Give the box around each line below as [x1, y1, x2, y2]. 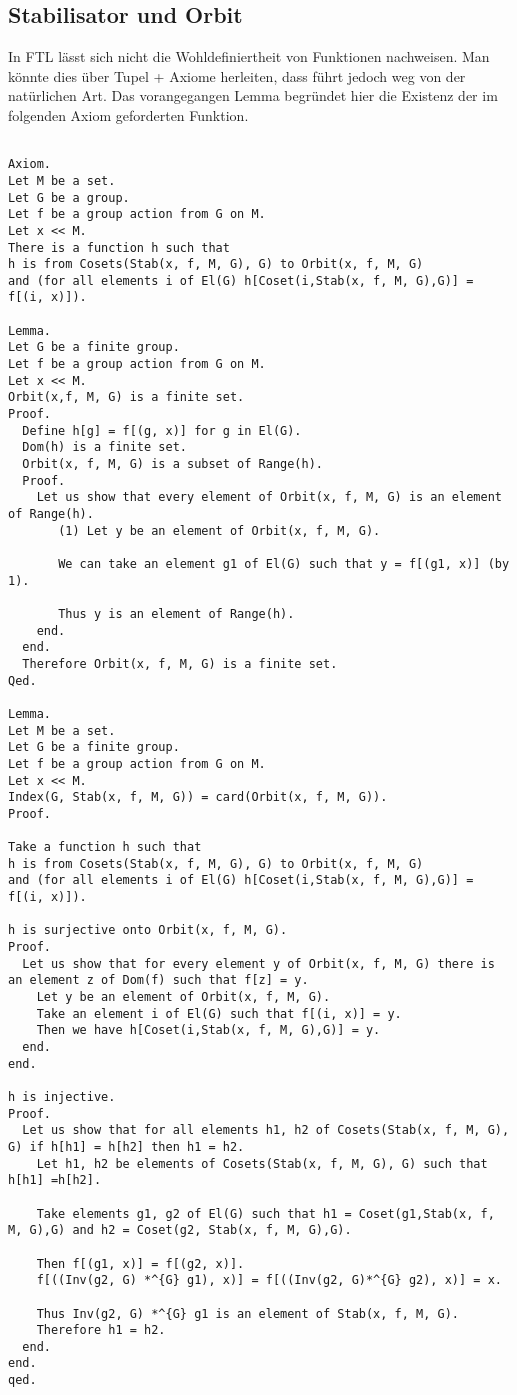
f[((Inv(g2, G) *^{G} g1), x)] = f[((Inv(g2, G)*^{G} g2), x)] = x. [36, 1273, 502, 1288]
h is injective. [8, 1089, 116, 1104]
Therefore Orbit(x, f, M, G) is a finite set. [22, 656, 338, 671]
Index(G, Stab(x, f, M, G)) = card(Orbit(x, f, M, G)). [8, 790, 388, 805]
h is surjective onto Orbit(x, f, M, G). [8, 923, 288, 938]
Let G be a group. [8, 190, 130, 205]
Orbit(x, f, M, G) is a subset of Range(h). [22, 457, 323, 472]
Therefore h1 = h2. [36, 1323, 166, 1338]
